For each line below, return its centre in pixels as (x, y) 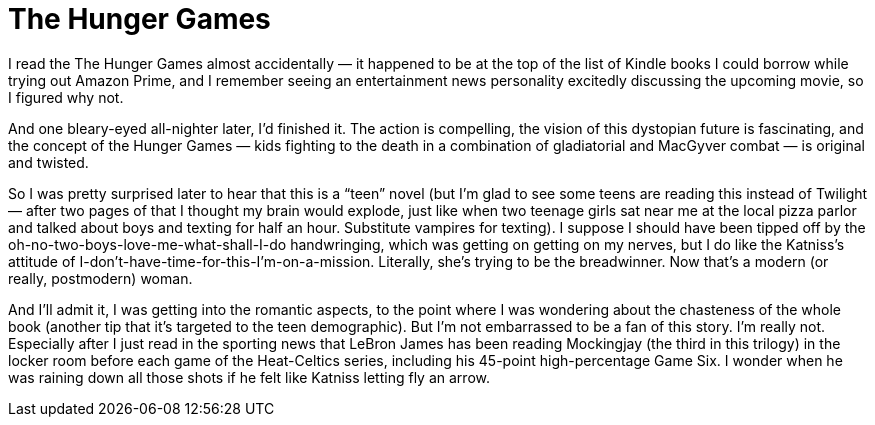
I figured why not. (66, 97)
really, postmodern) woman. (100, 278)
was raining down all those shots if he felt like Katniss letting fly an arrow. (249, 377)
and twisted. (48, 162)
